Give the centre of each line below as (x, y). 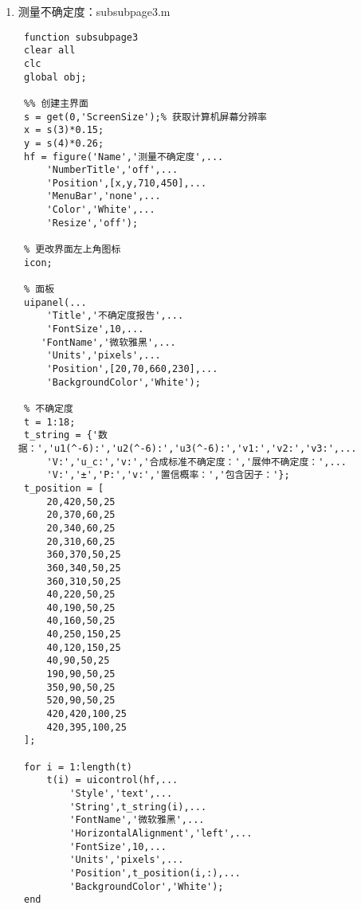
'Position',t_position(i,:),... (155, 873)
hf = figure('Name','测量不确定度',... (124, 157)
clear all (49, 51)
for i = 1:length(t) (78, 767)
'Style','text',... (121, 793)
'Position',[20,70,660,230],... (132, 369)
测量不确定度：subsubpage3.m (94, 11)
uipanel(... (55, 302)
